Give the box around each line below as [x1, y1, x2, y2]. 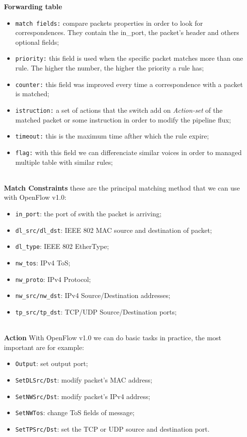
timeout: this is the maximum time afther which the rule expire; [15, 131, 209, 141]
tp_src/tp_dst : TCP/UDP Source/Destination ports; [15, 306, 177, 316]
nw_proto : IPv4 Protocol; [15, 274, 91, 284]
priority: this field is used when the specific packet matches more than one [15, 53, 243, 63]
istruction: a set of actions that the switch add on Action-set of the [15, 105, 223, 115]
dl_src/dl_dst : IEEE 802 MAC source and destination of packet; [15, 225, 212, 235]
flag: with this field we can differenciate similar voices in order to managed [15, 147, 242, 157]
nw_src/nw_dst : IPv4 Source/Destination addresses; [15, 290, 170, 300]
